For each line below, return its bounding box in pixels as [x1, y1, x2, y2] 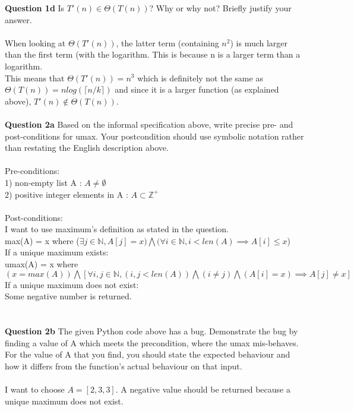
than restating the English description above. [5, 141, 169, 154]
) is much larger [230, 36, 288, 49]
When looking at [5, 36, 66, 49]
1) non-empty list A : [5, 176, 82, 188]
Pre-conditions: [5, 165, 60, 177]
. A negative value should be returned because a [115, 383, 290, 395]
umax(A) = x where [5, 258, 78, 270]
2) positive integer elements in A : [5, 188, 128, 200]
